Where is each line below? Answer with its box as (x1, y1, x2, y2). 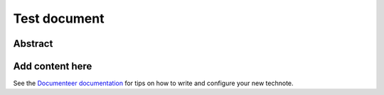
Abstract (13, 38, 53, 50)
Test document (13, 11, 105, 26)
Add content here (13, 60, 92, 72)
